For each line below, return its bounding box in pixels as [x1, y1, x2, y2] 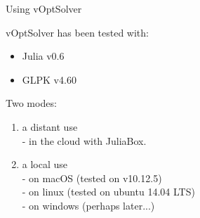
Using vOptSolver [6, 1, 82, 15]
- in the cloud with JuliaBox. [22, 133, 147, 148]
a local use [22, 157, 68, 172]
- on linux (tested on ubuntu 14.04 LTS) [22, 184, 195, 199]
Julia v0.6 [22, 49, 65, 63]
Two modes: [6, 96, 57, 110]
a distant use [22, 119, 78, 134]
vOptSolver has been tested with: [6, 25, 149, 39]
